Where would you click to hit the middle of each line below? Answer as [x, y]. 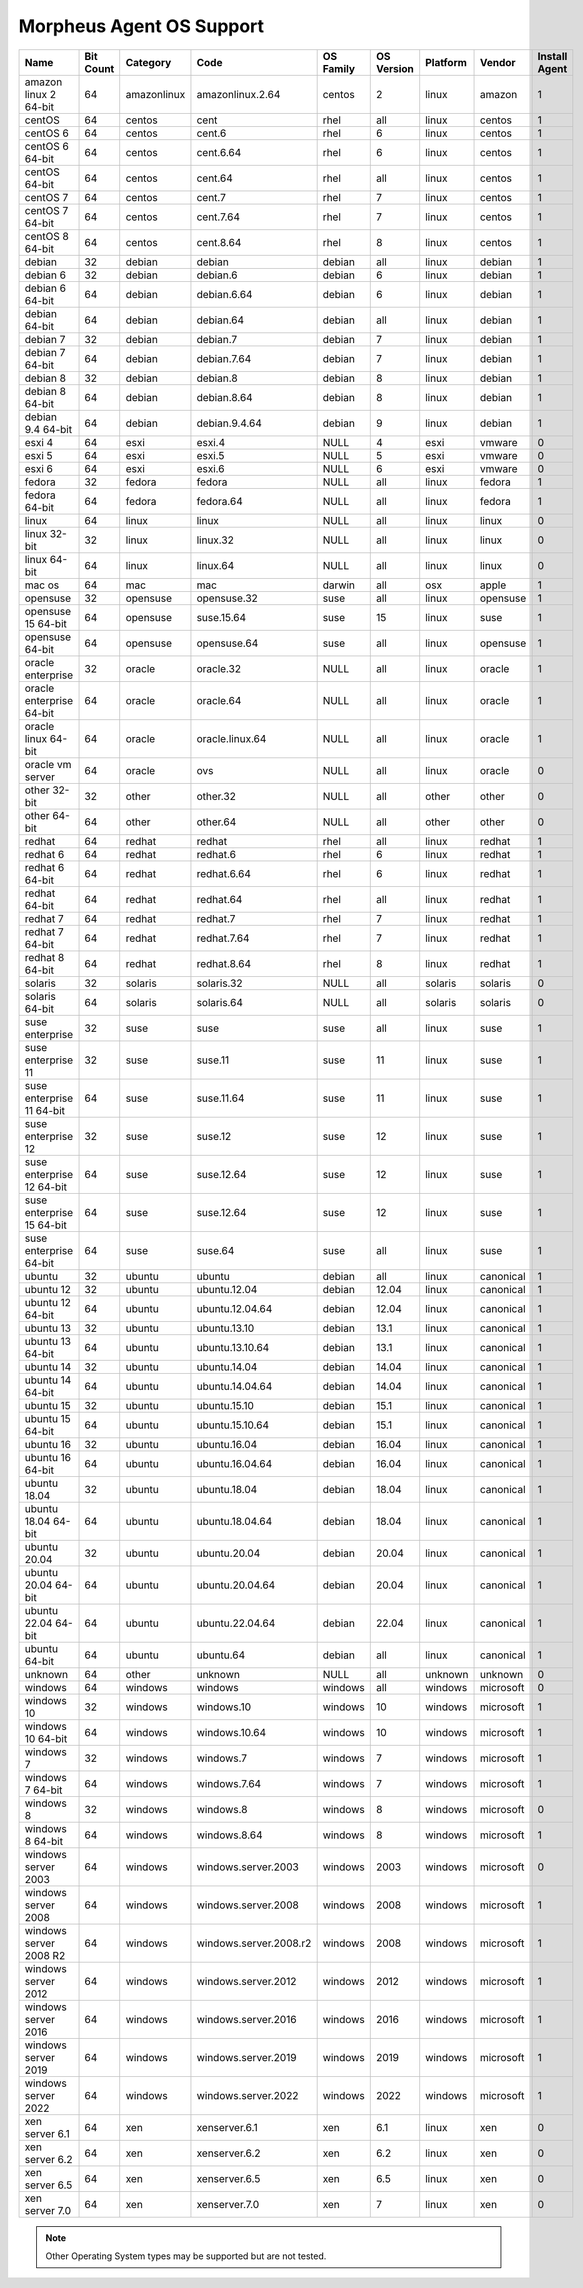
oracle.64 [219, 700]
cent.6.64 [219, 152]
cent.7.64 [218, 217]
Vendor [497, 62]
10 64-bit [46, 1738]
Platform [446, 62]
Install [552, 56]
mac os [42, 585]
